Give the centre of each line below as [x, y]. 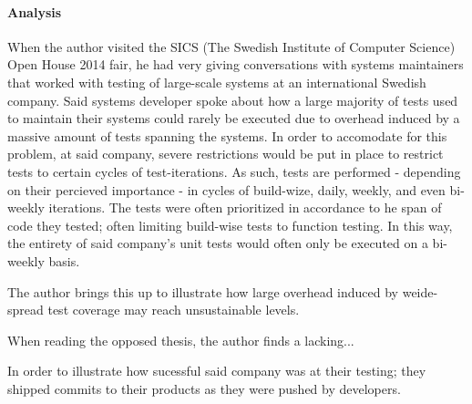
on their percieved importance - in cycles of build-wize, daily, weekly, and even [226, 189]
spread [26, 310]
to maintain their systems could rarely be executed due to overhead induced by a [234, 118]
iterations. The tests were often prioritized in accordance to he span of [245, 207]
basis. [64, 260]
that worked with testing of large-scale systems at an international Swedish [217, 82]
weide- [420, 291]
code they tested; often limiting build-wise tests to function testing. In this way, [230, 225]
